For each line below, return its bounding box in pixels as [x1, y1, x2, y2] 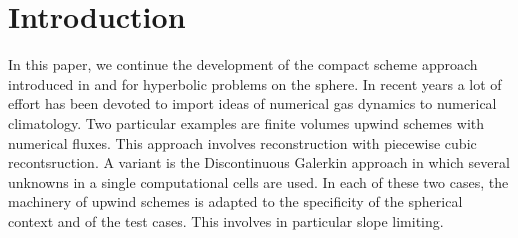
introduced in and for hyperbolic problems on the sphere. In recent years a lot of [8, 73, 502, 94]
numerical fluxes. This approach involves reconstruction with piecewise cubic [8, 132, 477, 153]
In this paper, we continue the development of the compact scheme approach [8, 54, 478, 75]
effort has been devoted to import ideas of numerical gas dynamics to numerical [8, 93, 497, 114]
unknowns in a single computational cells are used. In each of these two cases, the [8, 171, 509, 192]
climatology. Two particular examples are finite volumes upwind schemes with [8, 112, 485, 133]
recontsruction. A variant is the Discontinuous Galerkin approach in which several [8, 152, 510, 173]
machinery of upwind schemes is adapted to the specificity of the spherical [8, 191, 463, 212]
